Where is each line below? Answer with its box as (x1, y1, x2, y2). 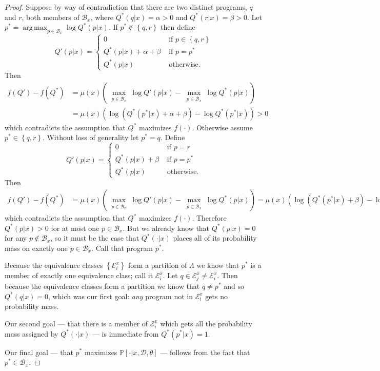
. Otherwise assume (192, 122, 253, 132)
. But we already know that (123, 222, 210, 233)
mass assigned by (5, 328, 58, 339)
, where (90, 11, 114, 22)
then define (160, 22, 195, 32)
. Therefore (192, 212, 227, 223)
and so (224, 281, 245, 291)
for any (5, 232, 27, 243)
